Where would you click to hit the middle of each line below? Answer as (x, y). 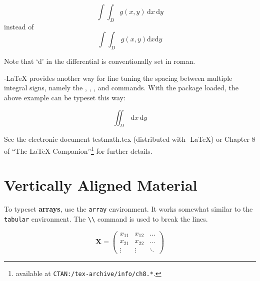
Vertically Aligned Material (101, 185)
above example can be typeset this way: (65, 97)
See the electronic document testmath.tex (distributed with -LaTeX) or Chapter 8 (130, 139)
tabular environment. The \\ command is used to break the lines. (106, 218)
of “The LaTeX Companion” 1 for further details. (78, 150)
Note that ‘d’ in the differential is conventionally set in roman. (100, 61)
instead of (19, 26)
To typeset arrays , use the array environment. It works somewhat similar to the (128, 209)
